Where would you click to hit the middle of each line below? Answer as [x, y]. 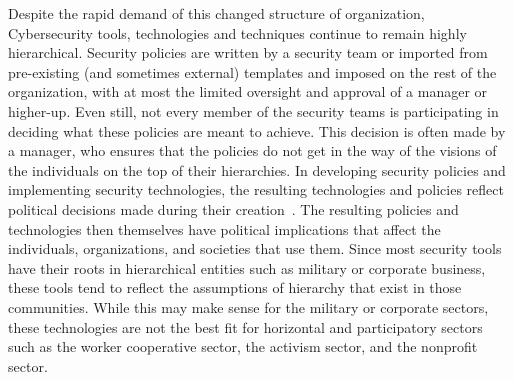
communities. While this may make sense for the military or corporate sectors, [248, 306]
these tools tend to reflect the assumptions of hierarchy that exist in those [235, 287]
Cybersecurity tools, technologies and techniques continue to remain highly [237, 32]
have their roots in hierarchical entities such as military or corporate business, [247, 267]
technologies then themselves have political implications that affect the [224, 228]
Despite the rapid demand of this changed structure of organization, [216, 13]
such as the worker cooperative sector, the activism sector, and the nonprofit [243, 346]
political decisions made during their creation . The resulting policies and [233, 208]
